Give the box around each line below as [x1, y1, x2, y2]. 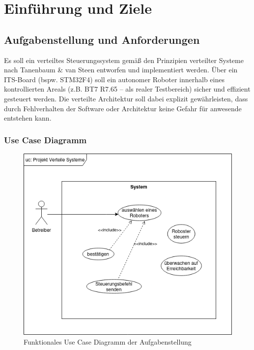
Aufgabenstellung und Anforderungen [4, 32, 200, 47]
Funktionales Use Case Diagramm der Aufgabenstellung [24, 336, 192, 347]
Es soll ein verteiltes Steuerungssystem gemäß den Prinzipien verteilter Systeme [4, 55, 244, 65]
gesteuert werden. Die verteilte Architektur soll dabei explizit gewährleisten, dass [4, 93, 248, 103]
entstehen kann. [4, 113, 52, 123]
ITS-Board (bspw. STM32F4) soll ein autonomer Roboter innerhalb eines [4, 74, 225, 84]
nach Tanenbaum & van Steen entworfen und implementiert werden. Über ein [4, 64, 238, 75]
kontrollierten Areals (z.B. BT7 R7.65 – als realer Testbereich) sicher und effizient [4, 84, 251, 94]
